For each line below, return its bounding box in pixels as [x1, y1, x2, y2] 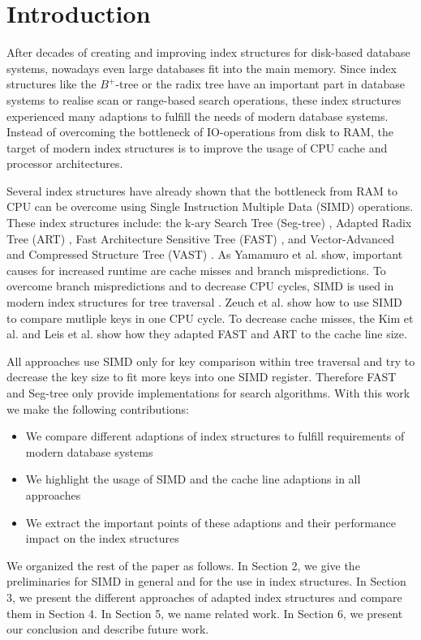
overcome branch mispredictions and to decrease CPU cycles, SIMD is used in [6, 277, 394, 294]
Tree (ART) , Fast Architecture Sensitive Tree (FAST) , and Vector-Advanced [6, 230, 395, 247]
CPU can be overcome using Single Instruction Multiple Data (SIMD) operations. [6, 198, 414, 215]
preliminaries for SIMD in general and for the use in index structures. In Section [6, 573, 406, 590]
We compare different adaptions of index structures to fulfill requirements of [25, 427, 405, 445]
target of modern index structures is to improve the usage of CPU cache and [6, 139, 388, 156]
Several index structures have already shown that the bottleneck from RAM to [6, 182, 398, 199]
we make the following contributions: [6, 400, 189, 417]
